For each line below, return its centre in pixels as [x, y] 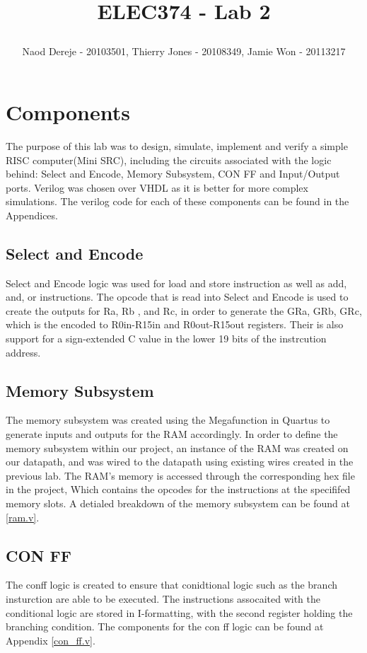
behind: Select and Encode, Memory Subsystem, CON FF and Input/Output [173, 174]
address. [23, 352]
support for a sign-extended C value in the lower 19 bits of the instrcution [166, 339]
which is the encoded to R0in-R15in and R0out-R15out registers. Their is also [175, 324]
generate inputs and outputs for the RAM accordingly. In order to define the [172, 434]
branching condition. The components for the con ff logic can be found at [165, 626]
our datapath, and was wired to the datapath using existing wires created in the [180, 462]
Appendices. [32, 215]
